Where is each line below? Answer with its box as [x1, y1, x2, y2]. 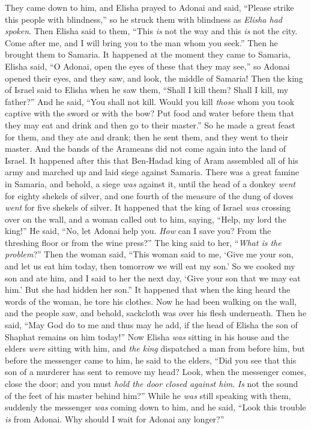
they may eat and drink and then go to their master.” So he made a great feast [5, 118, 295, 131]
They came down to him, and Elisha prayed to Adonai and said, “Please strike [5, 1, 294, 13]
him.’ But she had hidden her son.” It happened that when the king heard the [5, 283, 291, 296]
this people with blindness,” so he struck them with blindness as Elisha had [5, 13, 282, 25]
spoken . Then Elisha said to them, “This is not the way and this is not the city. [5, 25, 298, 37]
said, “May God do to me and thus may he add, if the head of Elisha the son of [5, 319, 298, 331]
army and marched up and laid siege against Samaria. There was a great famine [5, 166, 300, 178]
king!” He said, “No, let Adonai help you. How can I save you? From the [5, 224, 271, 237]
